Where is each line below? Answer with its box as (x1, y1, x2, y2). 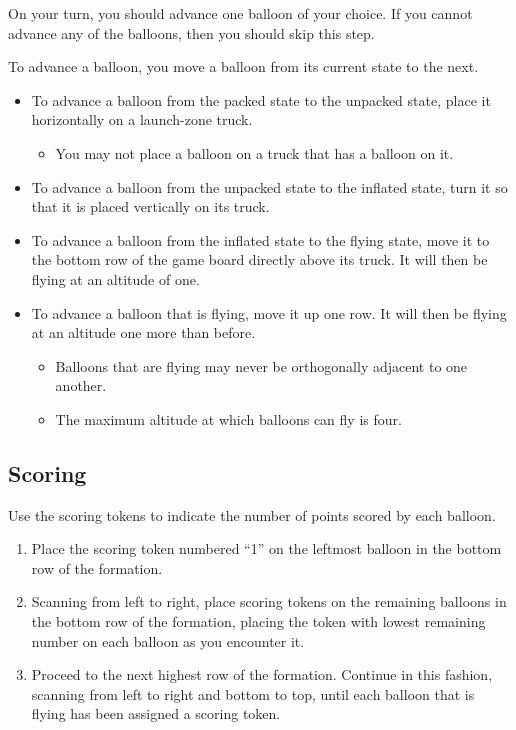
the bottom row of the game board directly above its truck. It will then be (31, 249, 488, 270)
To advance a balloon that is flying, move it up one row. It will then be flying (31, 302, 507, 323)
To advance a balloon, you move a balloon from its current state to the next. (8, 56, 479, 77)
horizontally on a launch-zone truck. (31, 109, 253, 130)
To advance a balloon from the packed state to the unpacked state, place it (31, 89, 491, 110)
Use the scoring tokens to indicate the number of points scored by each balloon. (8, 504, 496, 525)
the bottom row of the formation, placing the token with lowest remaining (31, 611, 486, 632)
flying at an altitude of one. (31, 268, 200, 289)
